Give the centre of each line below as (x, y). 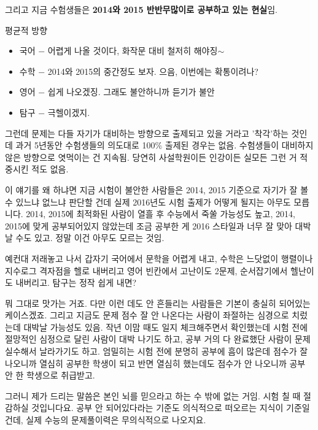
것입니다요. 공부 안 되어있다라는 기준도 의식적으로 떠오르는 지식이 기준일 (171, 408)
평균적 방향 (26, 30)
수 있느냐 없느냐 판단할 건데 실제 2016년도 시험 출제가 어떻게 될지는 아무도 (148, 202)
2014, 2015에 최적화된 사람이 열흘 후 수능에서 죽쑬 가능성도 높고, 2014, (161, 214)
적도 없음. (50, 169)
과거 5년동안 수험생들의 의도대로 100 (85, 145)
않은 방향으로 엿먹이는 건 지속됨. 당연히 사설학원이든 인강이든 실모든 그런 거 (151, 157)
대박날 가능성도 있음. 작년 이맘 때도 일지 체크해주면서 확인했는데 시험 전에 (166, 327)
